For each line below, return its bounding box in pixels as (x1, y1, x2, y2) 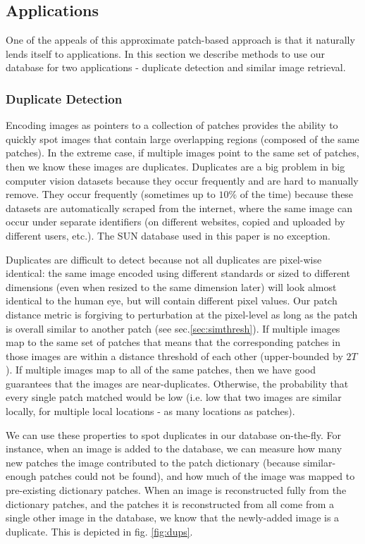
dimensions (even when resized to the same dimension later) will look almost (6, 279, 337, 294)
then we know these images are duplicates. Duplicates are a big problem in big (6, 159, 345, 173)
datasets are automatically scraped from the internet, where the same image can (6, 200, 353, 215)
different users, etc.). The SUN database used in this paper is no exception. (6, 228, 331, 242)
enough (6, 469, 37, 483)
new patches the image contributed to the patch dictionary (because (6, 455, 300, 469)
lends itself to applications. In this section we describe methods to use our (6, 46, 325, 61)
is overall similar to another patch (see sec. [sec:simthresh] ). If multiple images (6, 321, 340, 335)
